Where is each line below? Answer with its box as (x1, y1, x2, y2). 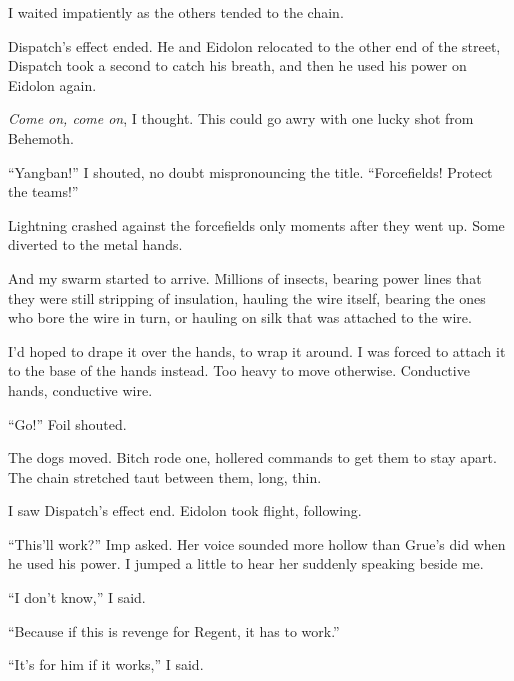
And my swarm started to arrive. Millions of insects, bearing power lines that (8, 267, 482, 288)
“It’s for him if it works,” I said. (8, 654, 204, 675)
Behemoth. (8, 127, 74, 148)
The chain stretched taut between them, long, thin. (8, 466, 322, 487)
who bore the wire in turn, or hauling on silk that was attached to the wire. (8, 307, 472, 328)
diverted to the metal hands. (8, 234, 183, 255)
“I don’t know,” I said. (8, 587, 146, 608)
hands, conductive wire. (8, 379, 153, 400)
